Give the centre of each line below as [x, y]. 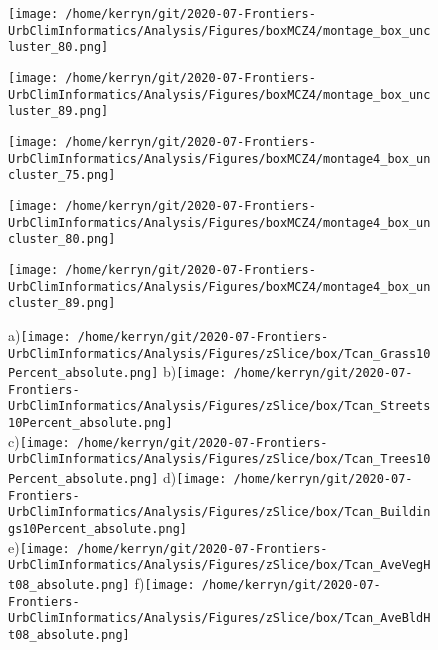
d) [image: [195, 477]
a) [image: [39, 334]
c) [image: [39, 440]
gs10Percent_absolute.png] [97, 529]
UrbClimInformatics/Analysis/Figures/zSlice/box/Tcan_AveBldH [219, 618]
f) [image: [164, 583]
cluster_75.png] [62, 175]
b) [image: [195, 371]
